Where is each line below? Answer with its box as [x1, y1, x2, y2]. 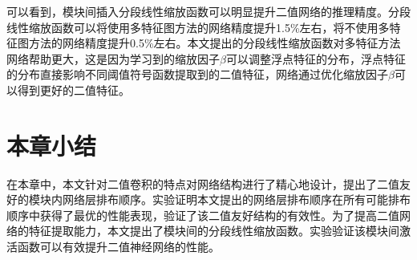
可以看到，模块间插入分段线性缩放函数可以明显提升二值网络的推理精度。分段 [6, 3, 411, 19]
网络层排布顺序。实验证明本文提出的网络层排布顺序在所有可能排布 [62, 191, 411, 208]
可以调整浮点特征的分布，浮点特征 [225, 50, 406, 67]
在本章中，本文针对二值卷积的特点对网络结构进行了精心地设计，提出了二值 [6, 175, 399, 192]
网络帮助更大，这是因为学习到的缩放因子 [6, 50, 220, 67]
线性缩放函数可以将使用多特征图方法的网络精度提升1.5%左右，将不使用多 [6, 18, 390, 35]
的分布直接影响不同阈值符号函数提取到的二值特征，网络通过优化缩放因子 [6, 66, 388, 83]
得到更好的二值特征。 [17, 81, 130, 98]
